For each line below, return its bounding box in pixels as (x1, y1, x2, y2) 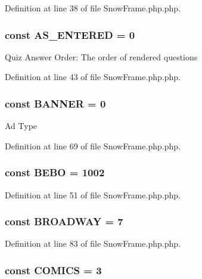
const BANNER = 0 (5, 96, 106, 111)
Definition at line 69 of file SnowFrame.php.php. (5, 139, 181, 152)
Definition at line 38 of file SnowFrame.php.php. (5, 2, 181, 14)
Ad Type (5, 119, 38, 132)
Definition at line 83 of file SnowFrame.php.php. (5, 237, 181, 250)
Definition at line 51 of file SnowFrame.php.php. (5, 188, 181, 201)
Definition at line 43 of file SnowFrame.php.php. (5, 70, 181, 83)
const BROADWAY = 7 (5, 214, 123, 229)
